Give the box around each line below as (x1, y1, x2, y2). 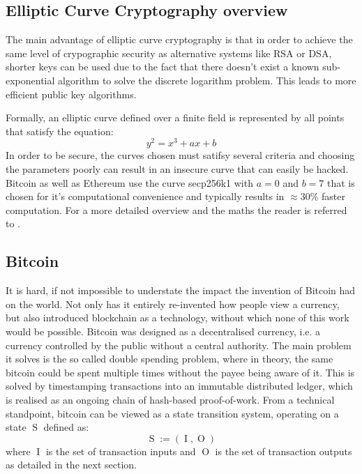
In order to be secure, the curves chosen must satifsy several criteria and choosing (6, 148, 355, 162)
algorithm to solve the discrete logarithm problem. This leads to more (58, 72, 356, 87)
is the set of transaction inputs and (45, 443, 196, 458)
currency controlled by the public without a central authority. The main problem (6, 337, 352, 352)
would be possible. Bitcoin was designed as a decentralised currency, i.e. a (6, 323, 321, 338)
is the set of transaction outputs (215, 443, 352, 458)
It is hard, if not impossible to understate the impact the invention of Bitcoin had (6, 283, 356, 298)
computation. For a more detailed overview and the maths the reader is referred (6, 202, 347, 217)
